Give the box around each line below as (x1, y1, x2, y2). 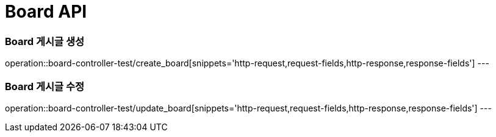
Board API (5, 1, 87, 22)
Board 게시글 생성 (5, 35, 85, 47)
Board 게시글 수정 (5, 80, 85, 93)
